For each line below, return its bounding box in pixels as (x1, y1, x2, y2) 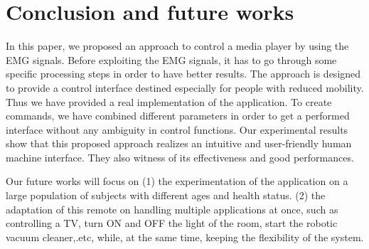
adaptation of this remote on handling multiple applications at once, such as (6, 201, 338, 216)
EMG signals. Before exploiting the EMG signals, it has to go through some (6, 52, 337, 67)
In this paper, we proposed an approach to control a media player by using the (6, 38, 349, 53)
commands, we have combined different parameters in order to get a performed (6, 108, 350, 123)
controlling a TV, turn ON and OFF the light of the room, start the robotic (6, 216, 338, 231)
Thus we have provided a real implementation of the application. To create (6, 94, 332, 109)
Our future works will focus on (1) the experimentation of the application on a (6, 174, 348, 189)
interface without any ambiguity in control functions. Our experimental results (6, 122, 348, 137)
